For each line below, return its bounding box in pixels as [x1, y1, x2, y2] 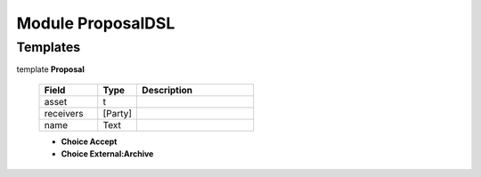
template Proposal [16, 64, 85, 75]
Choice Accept [61, 136, 118, 147]
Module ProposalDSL [16, 13, 175, 33]
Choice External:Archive [61, 149, 154, 159]
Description [142, 84, 193, 96]
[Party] [102, 107, 133, 119]
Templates [16, 39, 81, 55]
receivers [44, 107, 84, 119]
